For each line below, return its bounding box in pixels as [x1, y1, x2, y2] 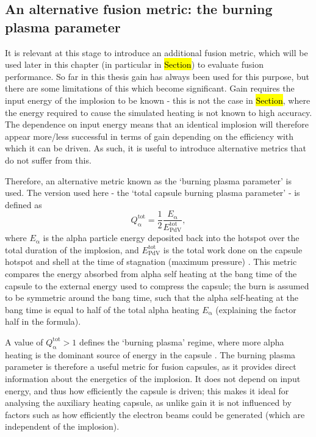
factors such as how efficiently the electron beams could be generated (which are [5, 408, 305, 421]
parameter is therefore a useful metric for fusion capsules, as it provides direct [5, 360, 296, 373]
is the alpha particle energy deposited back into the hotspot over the [43, 231, 300, 244]
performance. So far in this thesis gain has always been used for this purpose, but [5, 70, 309, 82]
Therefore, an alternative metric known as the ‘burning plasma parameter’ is [5, 174, 292, 187]
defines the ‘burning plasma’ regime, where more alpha [79, 335, 284, 348]
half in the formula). [5, 315, 81, 328]
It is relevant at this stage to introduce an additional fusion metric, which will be [5, 46, 308, 59]
